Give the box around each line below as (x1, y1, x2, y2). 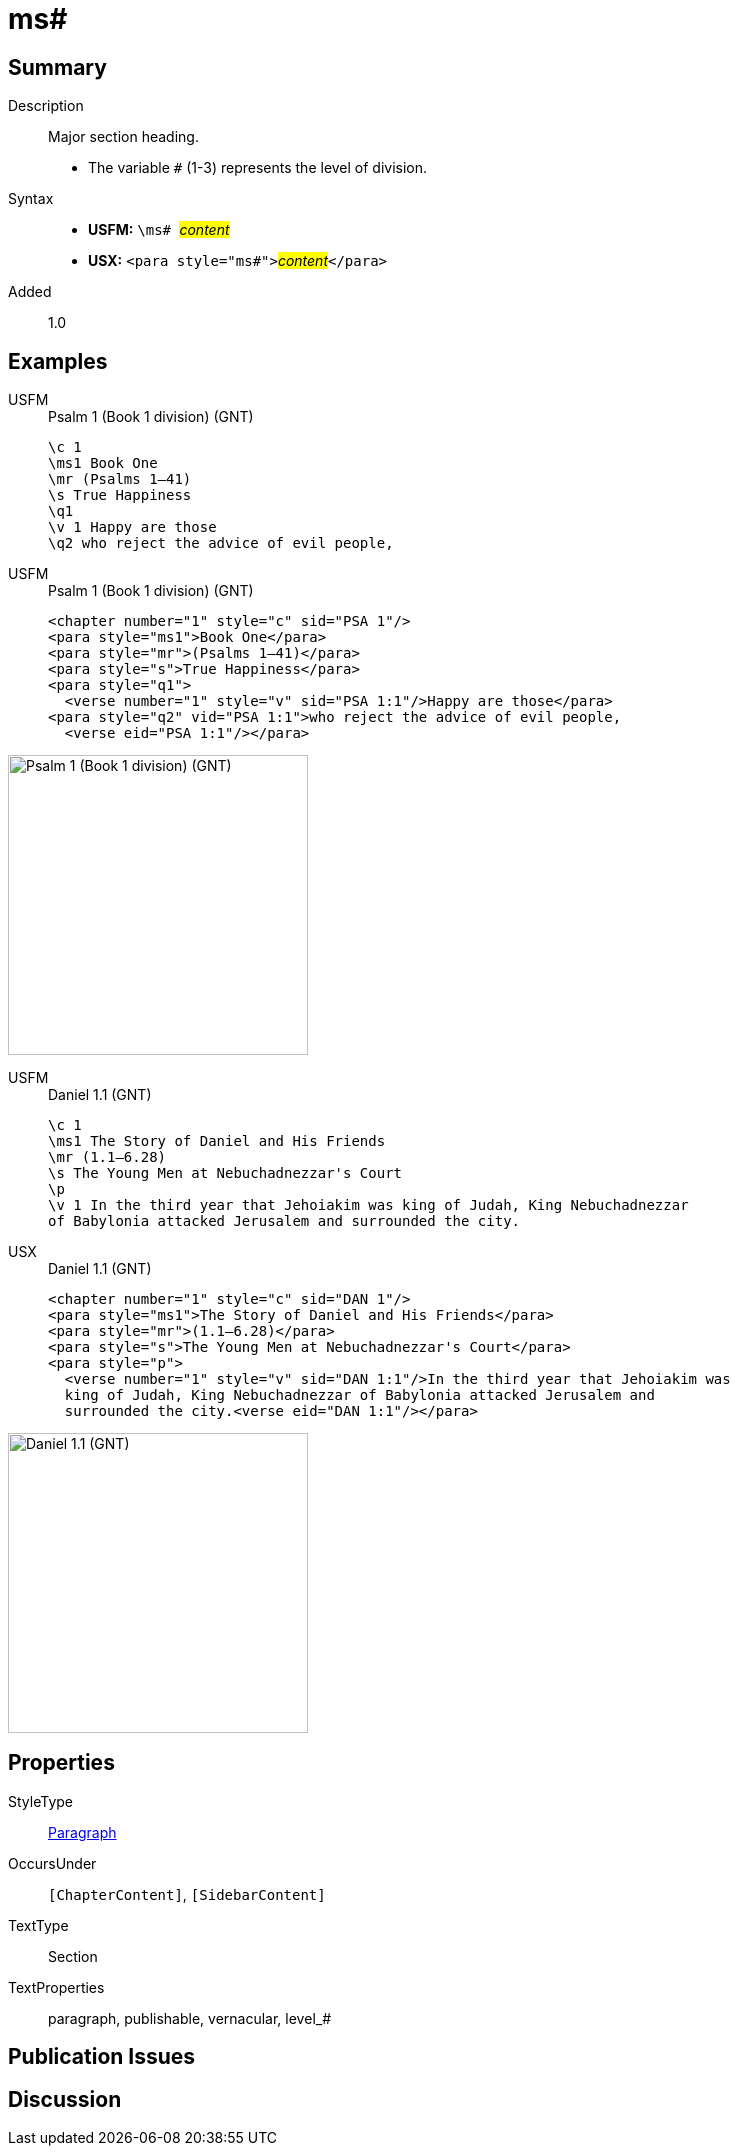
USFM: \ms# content (88, 221, 230, 239)
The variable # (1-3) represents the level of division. (88, 159, 428, 177)
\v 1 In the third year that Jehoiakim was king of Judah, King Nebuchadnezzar (48, 1197, 689, 1214)
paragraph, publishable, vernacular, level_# (48, 2009, 332, 2027)
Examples (8, 348, 108, 374)
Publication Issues (8, 2044, 196, 2070)
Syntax (8, 190, 54, 208)
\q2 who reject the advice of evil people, (48, 535, 394, 552)
